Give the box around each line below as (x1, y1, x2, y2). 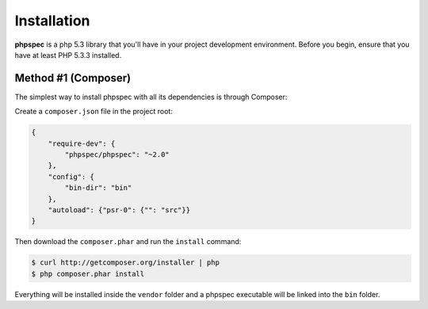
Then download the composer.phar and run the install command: (14, 237, 242, 246)
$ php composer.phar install (31, 269, 145, 278)
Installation (14, 12, 90, 29)
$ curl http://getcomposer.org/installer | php (31, 258, 220, 267)
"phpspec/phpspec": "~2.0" (64, 151, 170, 158)
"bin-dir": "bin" (64, 183, 132, 193)
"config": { (48, 172, 95, 181)
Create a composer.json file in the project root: (14, 107, 174, 116)
